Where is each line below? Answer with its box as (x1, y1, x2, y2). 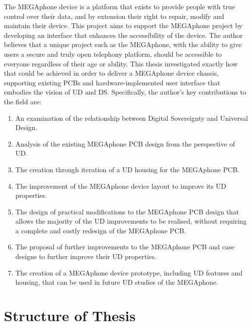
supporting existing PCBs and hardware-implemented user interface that (4, 77, 220, 87)
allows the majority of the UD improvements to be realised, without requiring (15, 216, 247, 226)
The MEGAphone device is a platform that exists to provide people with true (4, 1, 235, 11)
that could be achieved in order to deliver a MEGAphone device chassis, (4, 68, 219, 78)
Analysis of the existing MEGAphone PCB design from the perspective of (15, 138, 235, 148)
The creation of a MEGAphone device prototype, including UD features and (15, 267, 243, 277)
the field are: (4, 96, 42, 106)
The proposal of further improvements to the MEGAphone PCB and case (15, 242, 235, 252)
